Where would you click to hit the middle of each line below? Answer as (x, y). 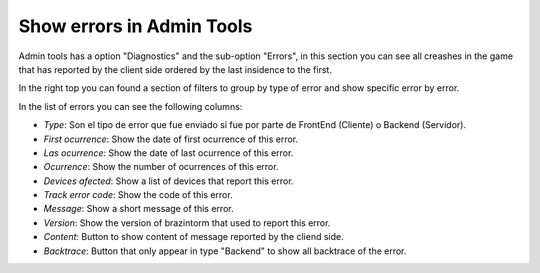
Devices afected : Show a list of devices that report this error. (168, 181)
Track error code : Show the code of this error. (138, 195)
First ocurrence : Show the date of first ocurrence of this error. (171, 139)
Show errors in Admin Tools (135, 26)
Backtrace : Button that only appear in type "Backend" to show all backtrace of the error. (225, 251)
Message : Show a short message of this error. (138, 209)
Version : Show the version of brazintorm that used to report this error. (187, 222)
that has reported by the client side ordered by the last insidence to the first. (175, 69)
